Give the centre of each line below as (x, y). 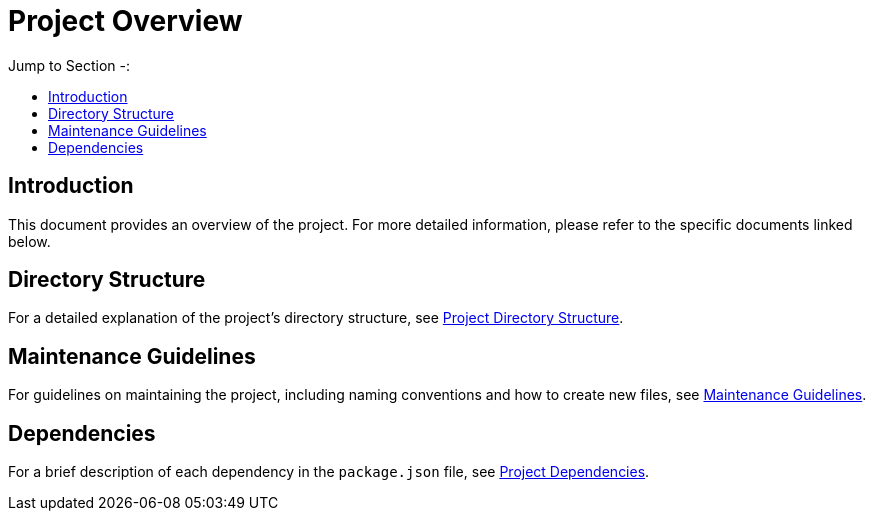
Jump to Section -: (69, 65)
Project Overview (125, 21)
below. (29, 241)
